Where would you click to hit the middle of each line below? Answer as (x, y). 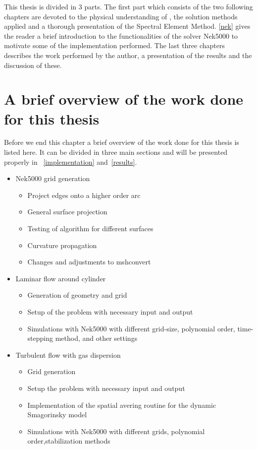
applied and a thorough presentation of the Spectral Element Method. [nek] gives (127, 26)
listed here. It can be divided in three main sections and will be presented (116, 152)
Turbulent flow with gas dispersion (68, 354)
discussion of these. (33, 65)
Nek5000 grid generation (53, 178)
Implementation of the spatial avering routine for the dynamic (122, 405)
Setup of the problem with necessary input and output (110, 312)
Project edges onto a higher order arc (84, 195)
